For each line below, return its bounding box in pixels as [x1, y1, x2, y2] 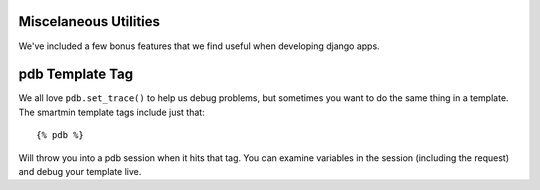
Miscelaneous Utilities [18, 13, 160, 30]
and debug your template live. [18, 165, 142, 177]
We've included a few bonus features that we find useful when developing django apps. [18, 40, 380, 52]
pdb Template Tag [18, 66, 134, 83]
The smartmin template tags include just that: [18, 106, 205, 118]
